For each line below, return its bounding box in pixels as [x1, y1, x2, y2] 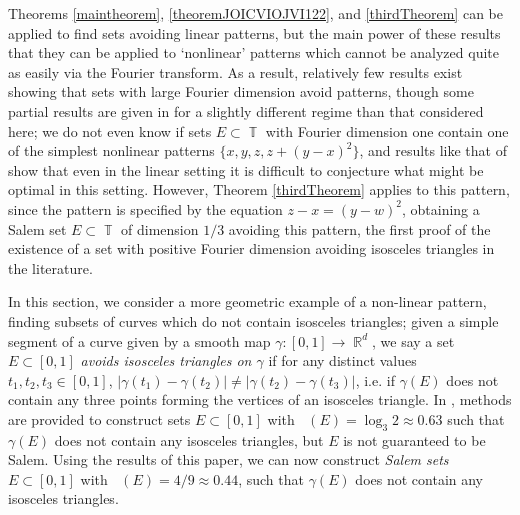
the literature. [8, 257, 93, 278]
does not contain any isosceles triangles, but [54, 429, 324, 450]
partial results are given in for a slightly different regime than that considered [8, 100, 484, 121]
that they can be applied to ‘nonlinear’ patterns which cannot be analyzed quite [8, 42, 499, 63]
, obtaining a [401, 198, 480, 219]
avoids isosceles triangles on [80, 350, 252, 371]
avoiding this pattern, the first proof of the [228, 218, 491, 239]
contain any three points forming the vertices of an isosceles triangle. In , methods [8, 389, 512, 410]
